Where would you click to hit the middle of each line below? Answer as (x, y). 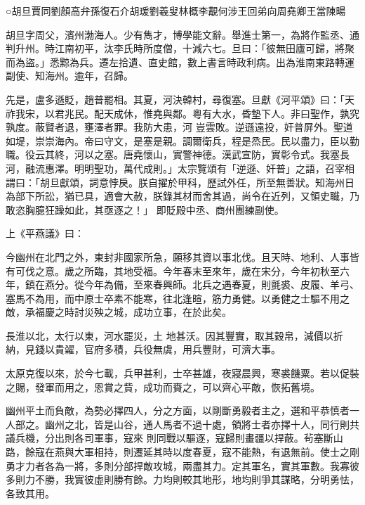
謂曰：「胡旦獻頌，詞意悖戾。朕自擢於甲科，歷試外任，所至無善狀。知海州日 (180, 182)
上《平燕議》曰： (45, 233)
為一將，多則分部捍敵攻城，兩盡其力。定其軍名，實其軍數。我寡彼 (207, 465)
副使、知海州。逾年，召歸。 (69, 76)
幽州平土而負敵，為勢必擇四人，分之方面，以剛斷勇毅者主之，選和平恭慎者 (178, 410)
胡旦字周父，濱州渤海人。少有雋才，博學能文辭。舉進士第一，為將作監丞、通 (182, 34)
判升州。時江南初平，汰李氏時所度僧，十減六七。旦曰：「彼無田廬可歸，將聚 (180, 48)
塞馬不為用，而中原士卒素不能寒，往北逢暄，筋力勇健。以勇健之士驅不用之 (178, 298)
